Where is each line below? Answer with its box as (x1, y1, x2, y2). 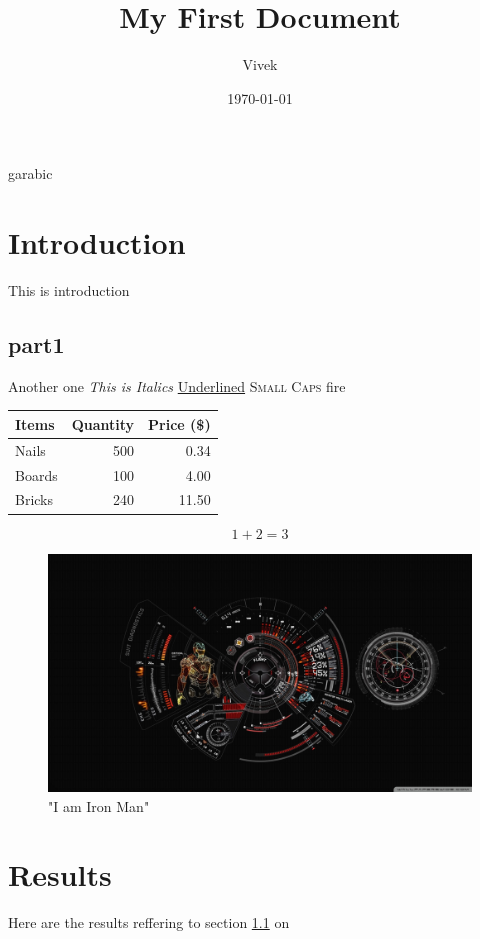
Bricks (15, 489, 54, 510)
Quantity (71, 413, 135, 434)
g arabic (8, 163, 53, 184)
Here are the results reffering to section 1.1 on (8, 912, 290, 933)
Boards (15, 464, 58, 485)
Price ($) (148, 413, 211, 434)
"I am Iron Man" (48, 795, 150, 816)
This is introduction (8, 280, 130, 301)
